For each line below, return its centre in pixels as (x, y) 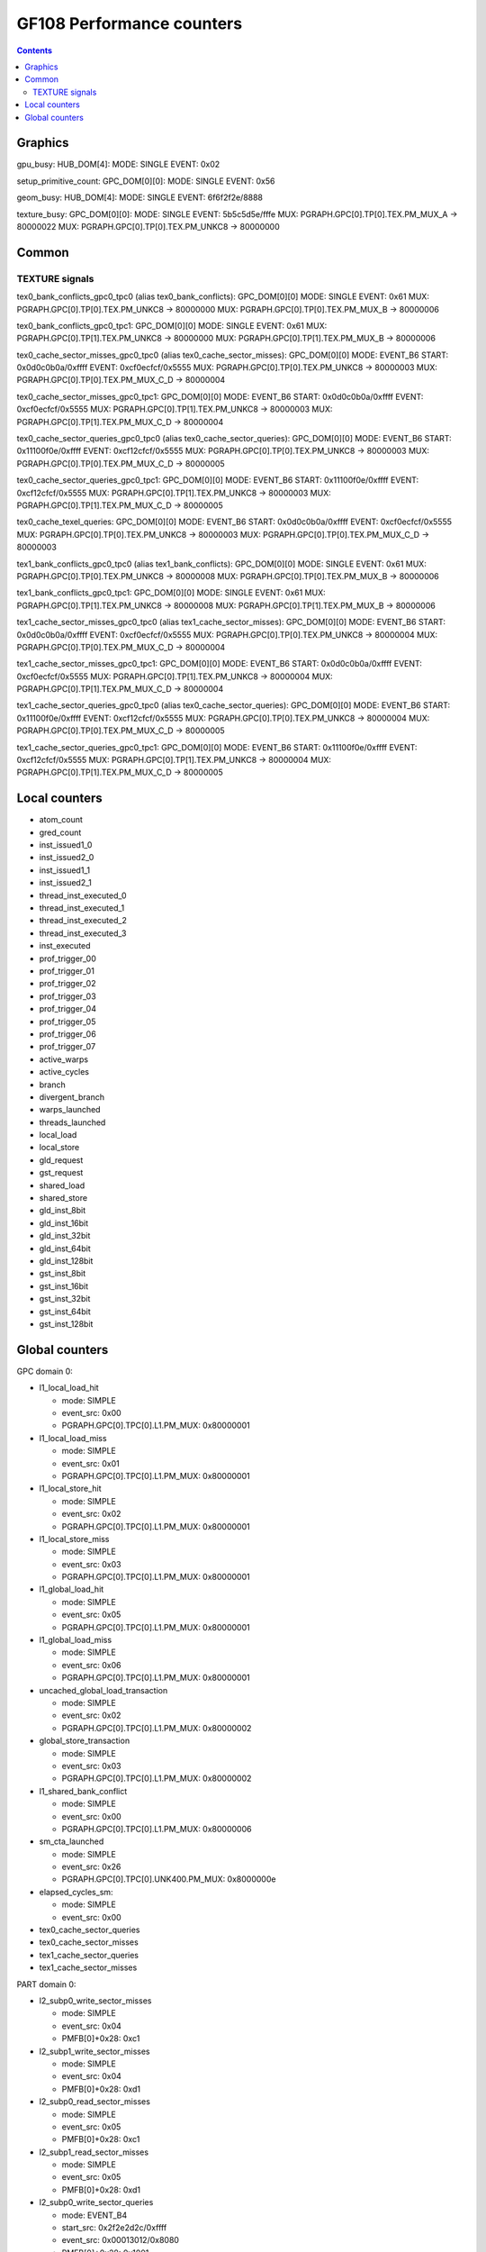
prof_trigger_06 (67, 1034)
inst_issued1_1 (64, 870)
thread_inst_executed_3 (83, 933)
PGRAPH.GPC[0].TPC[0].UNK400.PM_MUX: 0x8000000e (169, 1879)
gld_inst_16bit (64, 1223)
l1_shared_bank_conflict (83, 1791)
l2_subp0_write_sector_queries (96, 2202)
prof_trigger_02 (67, 984)
